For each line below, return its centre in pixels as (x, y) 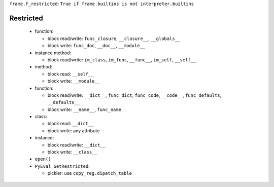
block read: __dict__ (71, 124)
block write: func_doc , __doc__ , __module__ (96, 46)
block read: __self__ (71, 74)
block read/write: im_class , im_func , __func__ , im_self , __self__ (122, 60)
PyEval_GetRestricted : (62, 166)
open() (43, 159)
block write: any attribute (74, 130)
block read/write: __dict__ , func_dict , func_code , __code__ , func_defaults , (134, 95)
